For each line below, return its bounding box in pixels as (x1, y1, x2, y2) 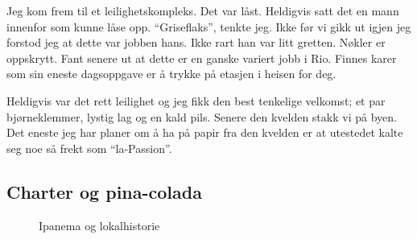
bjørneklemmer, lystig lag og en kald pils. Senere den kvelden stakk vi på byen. (6, 108, 397, 125)
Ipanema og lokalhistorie (39, 216, 160, 233)
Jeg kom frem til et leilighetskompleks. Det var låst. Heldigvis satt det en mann (6, 2, 399, 19)
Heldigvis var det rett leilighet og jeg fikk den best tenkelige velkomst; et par (6, 92, 386, 109)
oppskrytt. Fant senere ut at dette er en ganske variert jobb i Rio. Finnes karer (6, 49, 397, 66)
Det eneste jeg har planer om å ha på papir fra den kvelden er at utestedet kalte (6, 124, 403, 141)
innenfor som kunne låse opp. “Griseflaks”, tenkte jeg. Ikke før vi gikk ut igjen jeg (6, 18, 411, 35)
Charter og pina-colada (6, 179, 202, 204)
